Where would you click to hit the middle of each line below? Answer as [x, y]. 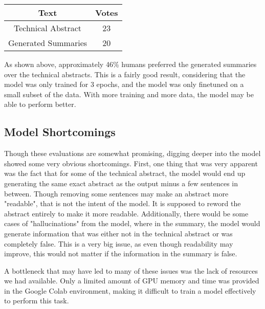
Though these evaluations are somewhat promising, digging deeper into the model [132, 153]
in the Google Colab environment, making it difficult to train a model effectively [130, 290]
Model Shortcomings [60, 132]
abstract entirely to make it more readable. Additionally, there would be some [126, 213]
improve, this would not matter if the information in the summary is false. [121, 253]
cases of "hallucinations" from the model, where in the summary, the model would [132, 223]
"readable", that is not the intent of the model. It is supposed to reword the [123, 203]
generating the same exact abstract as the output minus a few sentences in [121, 183]
